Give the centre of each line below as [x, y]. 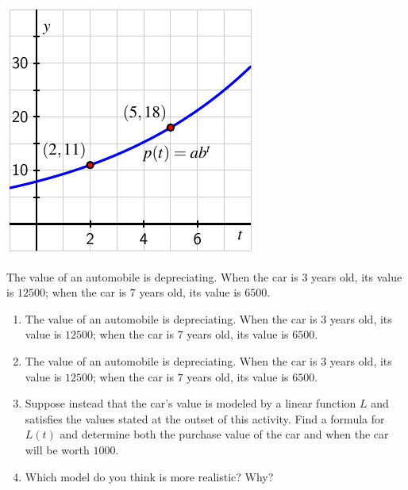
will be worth [57, 449]
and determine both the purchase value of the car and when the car [224, 434]
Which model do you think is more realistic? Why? [149, 476]
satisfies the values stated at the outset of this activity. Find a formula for [205, 418]
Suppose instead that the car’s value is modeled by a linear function [191, 403]
